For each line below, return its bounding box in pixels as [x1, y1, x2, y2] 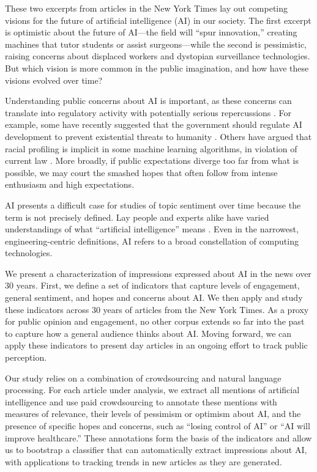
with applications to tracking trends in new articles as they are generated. [5, 455, 282, 468]
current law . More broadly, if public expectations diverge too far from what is [5, 154, 299, 167]
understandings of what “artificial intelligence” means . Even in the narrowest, [5, 223, 299, 235]
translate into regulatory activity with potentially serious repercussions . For [5, 106, 292, 119]
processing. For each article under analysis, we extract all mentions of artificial [5, 383, 300, 396]
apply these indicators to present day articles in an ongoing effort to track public [5, 339, 308, 352]
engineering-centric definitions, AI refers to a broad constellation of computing [5, 234, 299, 247]
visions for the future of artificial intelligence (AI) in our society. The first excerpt [5, 13, 311, 26]
